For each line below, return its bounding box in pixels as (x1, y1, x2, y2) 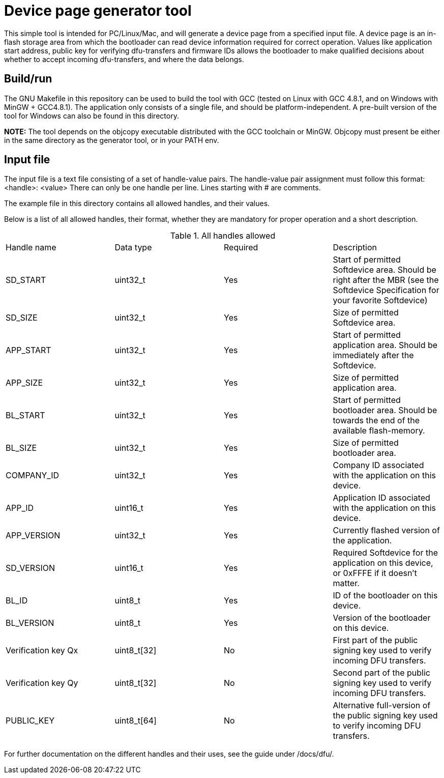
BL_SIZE (6, 443, 37, 453)
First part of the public (333, 635, 418, 646)
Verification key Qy (6, 678, 78, 688)
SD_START (6, 275, 46, 285)
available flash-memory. (333, 425, 425, 436)
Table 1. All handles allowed (170, 230, 276, 241)
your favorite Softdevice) (333, 295, 428, 306)
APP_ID (6, 503, 34, 513)
